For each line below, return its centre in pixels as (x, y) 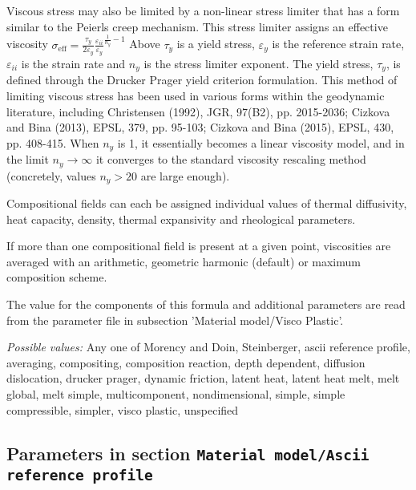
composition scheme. (57, 277)
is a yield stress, (216, 44)
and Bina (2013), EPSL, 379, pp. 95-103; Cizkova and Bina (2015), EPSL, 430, (200, 127)
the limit (28, 159)
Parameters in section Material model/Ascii (188, 453)
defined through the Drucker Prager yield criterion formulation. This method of (202, 80)
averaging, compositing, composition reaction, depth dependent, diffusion (186, 362)
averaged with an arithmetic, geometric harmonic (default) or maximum (184, 261)
